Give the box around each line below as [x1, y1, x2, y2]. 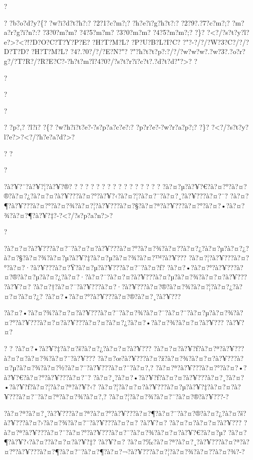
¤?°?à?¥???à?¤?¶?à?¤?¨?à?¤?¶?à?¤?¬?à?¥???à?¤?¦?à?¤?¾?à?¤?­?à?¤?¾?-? [4, 446, 245, 456]
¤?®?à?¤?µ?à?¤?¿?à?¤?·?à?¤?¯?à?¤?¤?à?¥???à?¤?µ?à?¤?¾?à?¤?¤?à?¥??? [4, 271, 247, 282]
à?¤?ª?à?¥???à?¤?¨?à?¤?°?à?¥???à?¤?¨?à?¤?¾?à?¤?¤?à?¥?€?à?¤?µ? [4, 427, 226, 437]
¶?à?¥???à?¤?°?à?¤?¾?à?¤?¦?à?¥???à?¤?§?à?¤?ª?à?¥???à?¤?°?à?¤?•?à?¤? [4, 200, 245, 210]
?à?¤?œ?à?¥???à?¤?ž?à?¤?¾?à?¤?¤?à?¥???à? [97, 352, 244, 363]
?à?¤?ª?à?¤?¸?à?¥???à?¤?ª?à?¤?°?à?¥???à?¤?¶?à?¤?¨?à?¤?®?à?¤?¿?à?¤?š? [4, 407, 247, 418]
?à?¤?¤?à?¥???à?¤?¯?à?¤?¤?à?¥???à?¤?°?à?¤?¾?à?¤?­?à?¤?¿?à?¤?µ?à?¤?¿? [4, 243, 249, 253]
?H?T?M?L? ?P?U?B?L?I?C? [92, 36, 181, 47]
